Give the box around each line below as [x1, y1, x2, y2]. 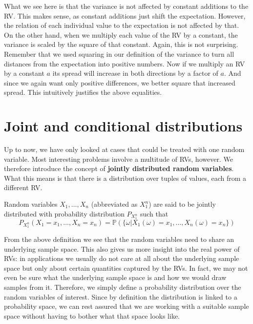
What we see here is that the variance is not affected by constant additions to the [4, 1, 249, 11]
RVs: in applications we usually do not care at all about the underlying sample [4, 253, 239, 263]
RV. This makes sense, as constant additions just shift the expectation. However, [4, 10, 246, 21]
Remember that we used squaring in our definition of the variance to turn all [4, 48, 234, 59]
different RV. [4, 182, 42, 193]
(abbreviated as [91, 199, 138, 209]
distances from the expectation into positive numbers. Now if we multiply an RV [4, 58, 245, 68]
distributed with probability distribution [4, 208, 125, 218]
